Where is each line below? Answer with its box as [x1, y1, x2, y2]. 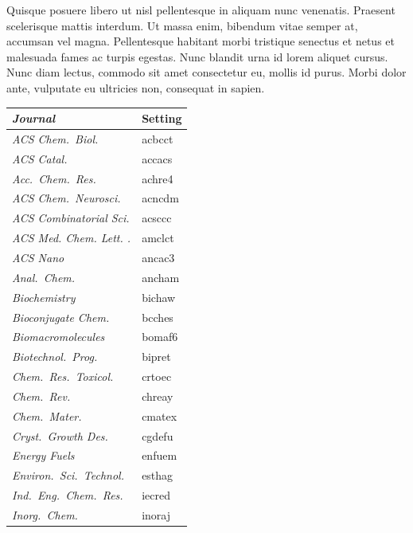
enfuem [142, 447, 177, 464]
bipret [142, 348, 171, 365]
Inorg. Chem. [12, 506, 78, 523]
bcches [142, 308, 173, 325]
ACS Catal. [12, 150, 68, 167]
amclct [142, 229, 174, 246]
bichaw [142, 288, 176, 305]
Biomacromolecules [12, 328, 105, 345]
